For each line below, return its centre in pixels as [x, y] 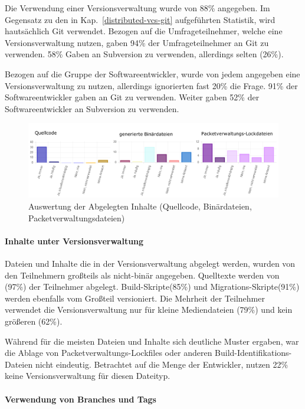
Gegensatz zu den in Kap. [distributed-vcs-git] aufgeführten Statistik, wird [140, 19]
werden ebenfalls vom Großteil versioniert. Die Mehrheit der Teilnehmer [135, 298]
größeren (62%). [34, 321]
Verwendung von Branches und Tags [81, 399]
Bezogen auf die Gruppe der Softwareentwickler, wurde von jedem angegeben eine [152, 73]
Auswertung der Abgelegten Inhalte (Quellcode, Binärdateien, [140, 206]
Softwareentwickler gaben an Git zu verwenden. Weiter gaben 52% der [132, 97]
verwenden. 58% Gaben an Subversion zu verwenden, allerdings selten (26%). [144, 54]
